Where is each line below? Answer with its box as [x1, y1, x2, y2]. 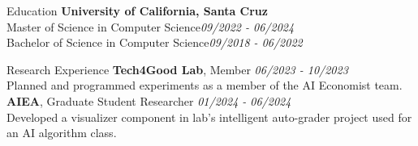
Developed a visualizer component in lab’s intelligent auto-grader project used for [6, 108, 412, 125]
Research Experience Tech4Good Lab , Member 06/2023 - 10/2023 [6, 60, 348, 77]
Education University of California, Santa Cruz [6, 2, 268, 19]
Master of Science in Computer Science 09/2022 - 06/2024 [6, 18, 295, 35]
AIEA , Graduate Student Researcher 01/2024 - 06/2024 [6, 92, 291, 109]
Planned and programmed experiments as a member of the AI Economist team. [6, 77, 403, 94]
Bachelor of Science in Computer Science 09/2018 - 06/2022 [6, 34, 303, 51]
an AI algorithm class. [6, 124, 117, 141]
